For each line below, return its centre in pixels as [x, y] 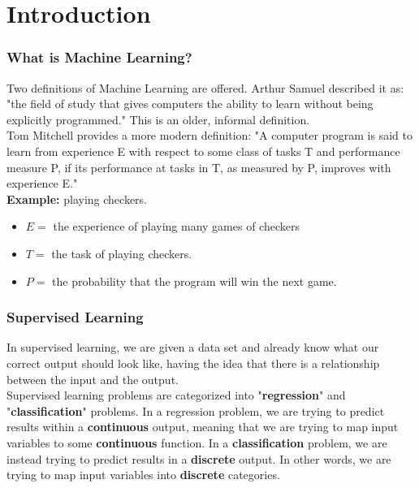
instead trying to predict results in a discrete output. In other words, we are [199, 458]
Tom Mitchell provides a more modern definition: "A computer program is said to [209, 135]
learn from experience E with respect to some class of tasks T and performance [203, 151]
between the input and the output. [93, 379]
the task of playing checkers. [122, 253]
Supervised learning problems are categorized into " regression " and [176, 395]
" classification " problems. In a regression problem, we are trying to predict [196, 410]
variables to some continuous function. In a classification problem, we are [197, 442]
